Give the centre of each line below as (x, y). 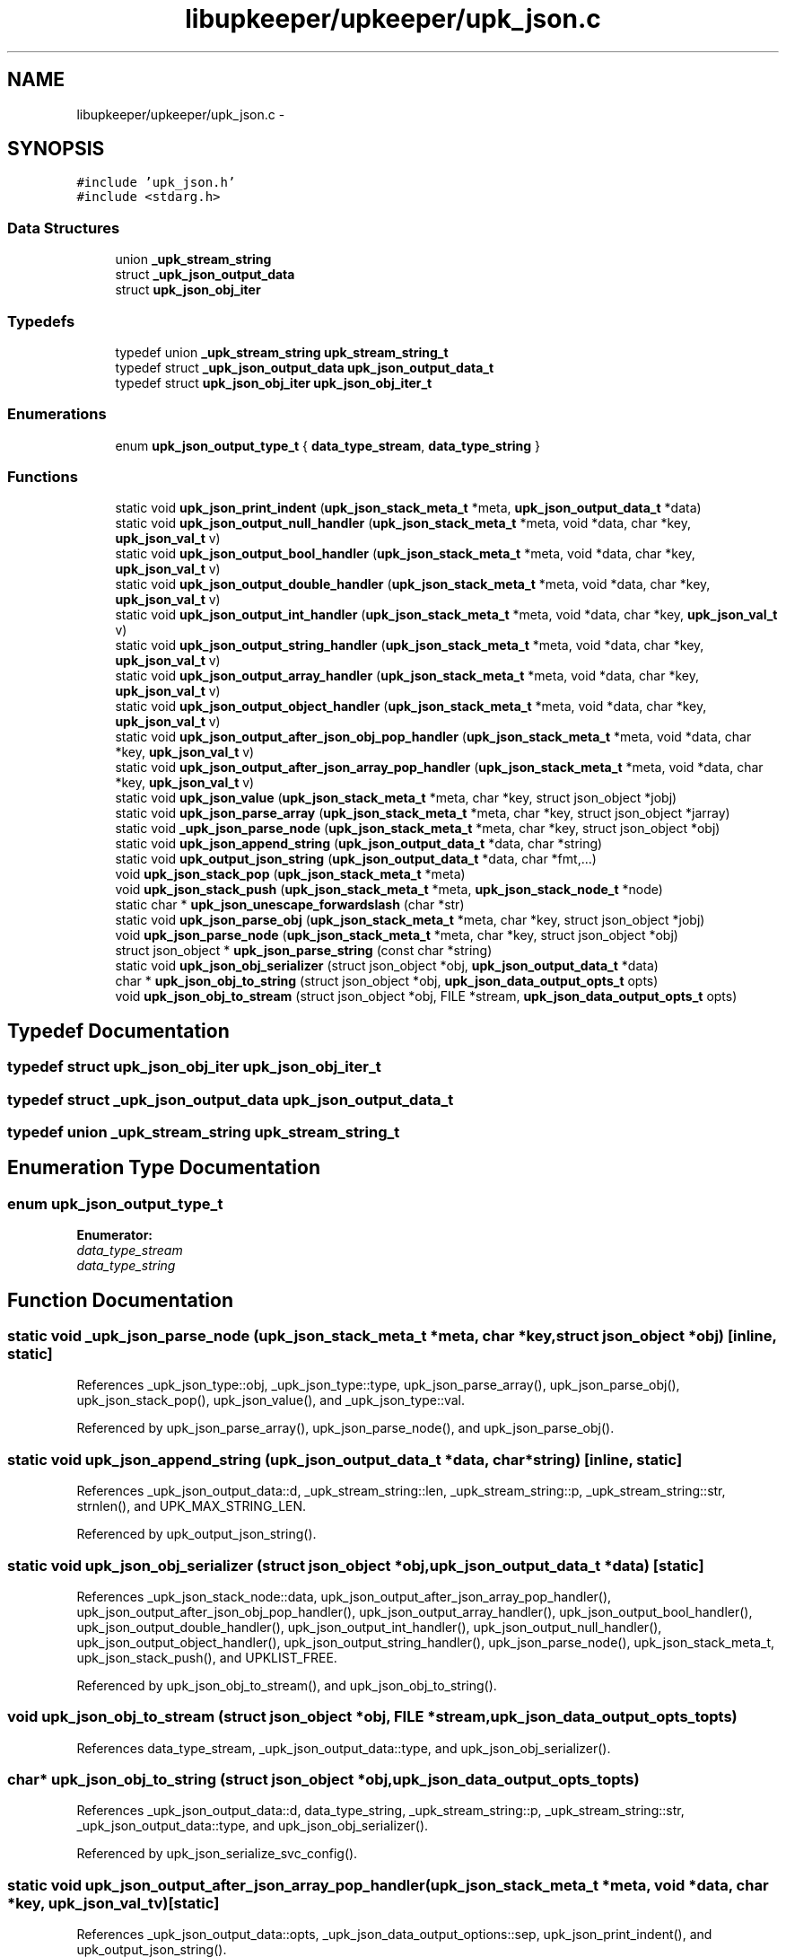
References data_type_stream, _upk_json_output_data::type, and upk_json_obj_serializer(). (344, 1748)
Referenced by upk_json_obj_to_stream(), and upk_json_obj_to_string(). (287, 1685)
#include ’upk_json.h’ (156, 183)
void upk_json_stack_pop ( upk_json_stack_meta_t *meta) (290, 874)
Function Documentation (120, 1300)
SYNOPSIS (56, 149)
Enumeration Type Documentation (164, 1168)
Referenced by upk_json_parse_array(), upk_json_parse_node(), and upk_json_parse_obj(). (345, 1428)
